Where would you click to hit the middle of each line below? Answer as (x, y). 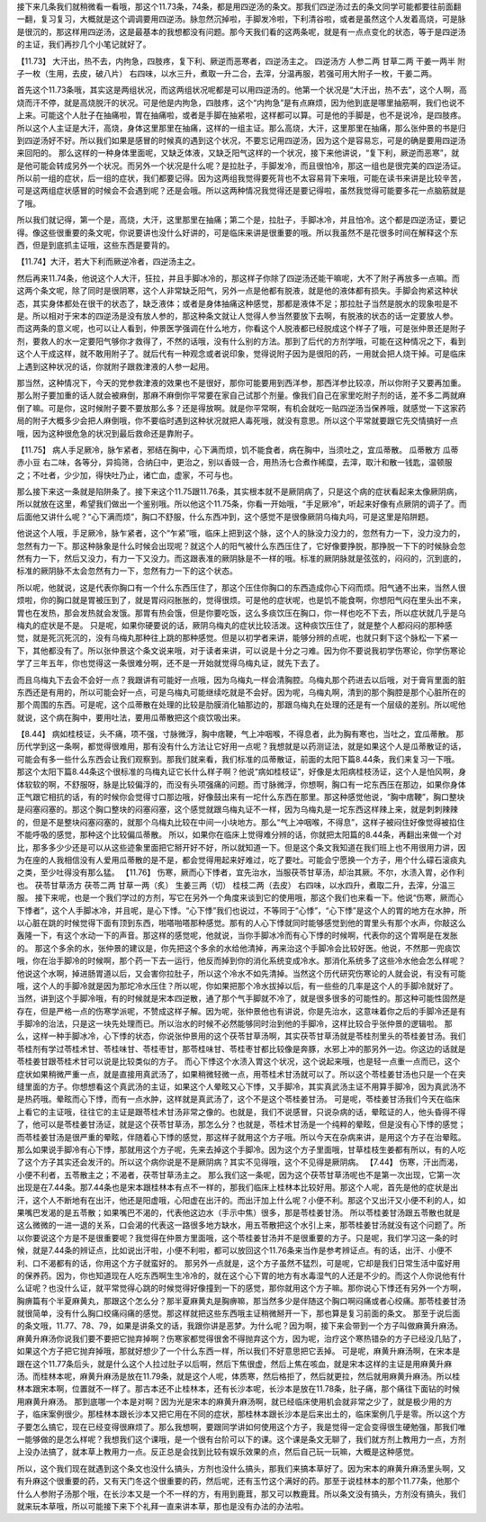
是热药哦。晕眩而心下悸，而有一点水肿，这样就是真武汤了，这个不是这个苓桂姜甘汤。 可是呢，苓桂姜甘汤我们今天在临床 (238, 1099)
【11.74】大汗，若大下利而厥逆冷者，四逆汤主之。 (108, 262)
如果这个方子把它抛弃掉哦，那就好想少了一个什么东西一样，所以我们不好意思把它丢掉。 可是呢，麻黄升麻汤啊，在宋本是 (238, 1351)
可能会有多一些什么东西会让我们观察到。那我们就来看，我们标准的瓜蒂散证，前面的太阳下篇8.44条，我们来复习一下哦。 (238, 759)
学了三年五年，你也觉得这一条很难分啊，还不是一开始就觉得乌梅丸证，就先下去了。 (170, 663)
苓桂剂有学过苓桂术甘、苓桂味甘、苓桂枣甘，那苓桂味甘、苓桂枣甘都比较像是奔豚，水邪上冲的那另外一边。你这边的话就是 (241, 1049)
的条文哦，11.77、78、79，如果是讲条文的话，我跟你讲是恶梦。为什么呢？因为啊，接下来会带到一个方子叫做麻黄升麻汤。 (240, 1326)
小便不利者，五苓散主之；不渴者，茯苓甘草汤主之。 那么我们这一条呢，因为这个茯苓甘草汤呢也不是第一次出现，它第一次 (238, 1175)
